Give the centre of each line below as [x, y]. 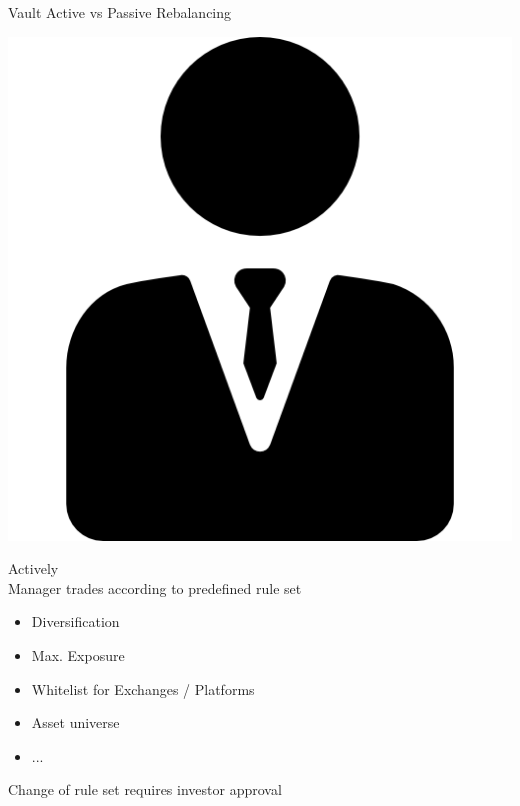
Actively [33, 568]
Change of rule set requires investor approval [145, 789]
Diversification [75, 621]
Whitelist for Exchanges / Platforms [143, 688]
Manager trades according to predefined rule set [155, 587]
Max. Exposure [78, 654]
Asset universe [75, 722]
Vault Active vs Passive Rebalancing [120, 12]
